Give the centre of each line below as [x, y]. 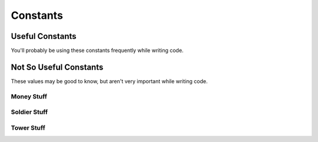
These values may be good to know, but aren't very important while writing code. [110, 81]
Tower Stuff [28, 128]
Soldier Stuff [29, 112]
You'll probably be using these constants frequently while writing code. [97, 51]
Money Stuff [29, 96]
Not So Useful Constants [57, 67]
